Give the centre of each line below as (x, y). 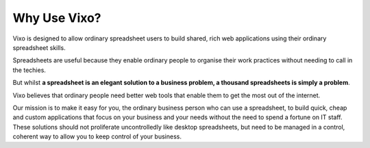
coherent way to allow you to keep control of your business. (97, 136)
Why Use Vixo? (57, 18)
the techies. (29, 70)
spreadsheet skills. (39, 47)
